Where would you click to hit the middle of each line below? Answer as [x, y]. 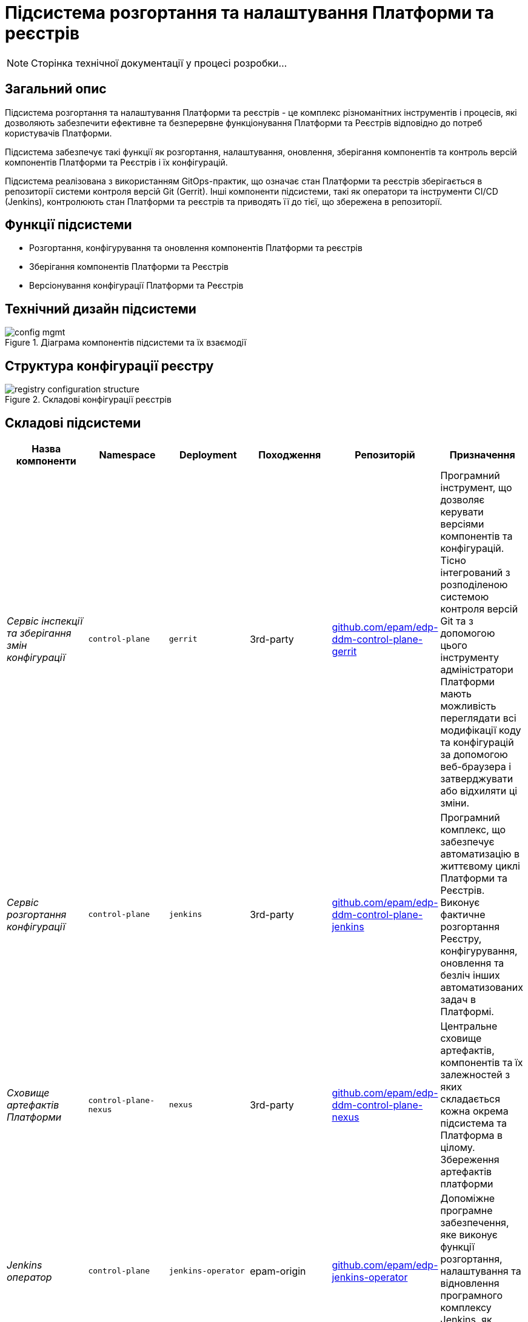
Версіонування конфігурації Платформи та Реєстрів [136, 286]
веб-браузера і [476, 766]
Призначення [482, 455]
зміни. [455, 803]
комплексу [466, 1307]
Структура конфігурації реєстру [109, 366]
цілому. [458, 1147]
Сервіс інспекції [45, 621]
